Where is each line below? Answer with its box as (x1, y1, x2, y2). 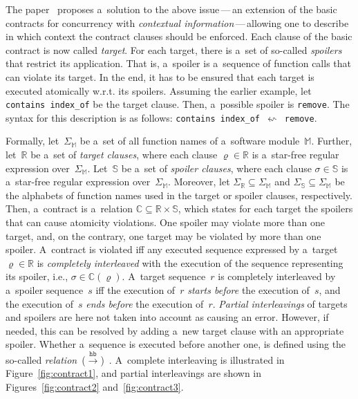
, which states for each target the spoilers (178, 201, 353, 216)
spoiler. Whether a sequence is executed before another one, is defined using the (6, 337, 346, 351)
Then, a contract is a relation (6, 201, 133, 216)
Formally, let (6, 133, 59, 148)
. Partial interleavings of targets (212, 296, 348, 310)
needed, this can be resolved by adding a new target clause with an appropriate (6, 323, 344, 337)
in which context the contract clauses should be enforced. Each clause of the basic (6, 29, 352, 44)
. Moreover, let (168, 174, 230, 189)
